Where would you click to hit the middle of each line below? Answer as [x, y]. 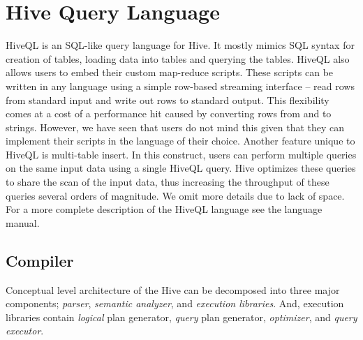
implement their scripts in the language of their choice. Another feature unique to [180, 141]
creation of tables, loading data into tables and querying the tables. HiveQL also [178, 58]
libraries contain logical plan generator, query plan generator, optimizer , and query [181, 317]
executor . [25, 331]
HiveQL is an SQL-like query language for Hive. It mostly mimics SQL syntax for [180, 45]
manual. [23, 222]
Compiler [40, 260]
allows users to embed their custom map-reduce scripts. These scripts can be [170, 72]
